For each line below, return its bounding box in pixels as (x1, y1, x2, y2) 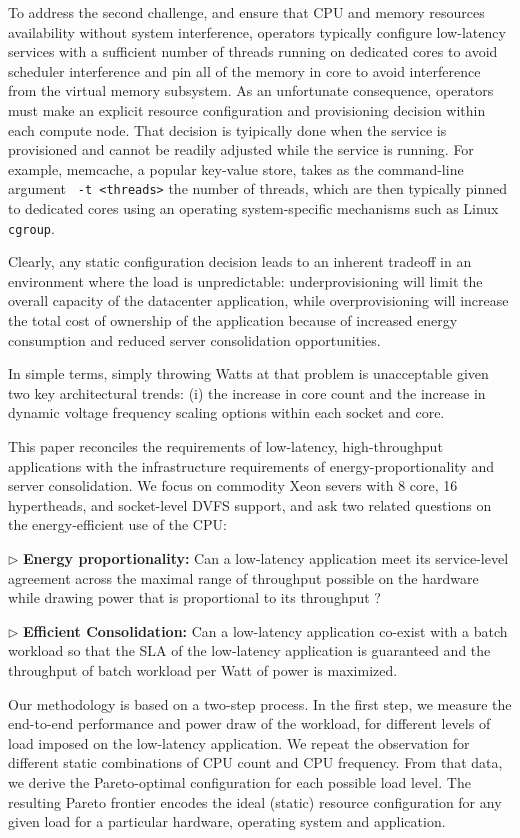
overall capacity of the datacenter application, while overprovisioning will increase (8, 290, 509, 311)
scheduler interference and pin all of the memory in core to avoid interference (8, 60, 481, 81)
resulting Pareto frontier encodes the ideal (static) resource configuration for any (8, 791, 502, 812)
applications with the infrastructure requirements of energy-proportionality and (8, 455, 494, 476)
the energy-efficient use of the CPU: (8, 514, 227, 535)
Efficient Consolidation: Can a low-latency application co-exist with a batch (23, 620, 508, 641)
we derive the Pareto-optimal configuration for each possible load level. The (8, 771, 471, 792)
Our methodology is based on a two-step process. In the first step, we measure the (8, 693, 512, 714)
